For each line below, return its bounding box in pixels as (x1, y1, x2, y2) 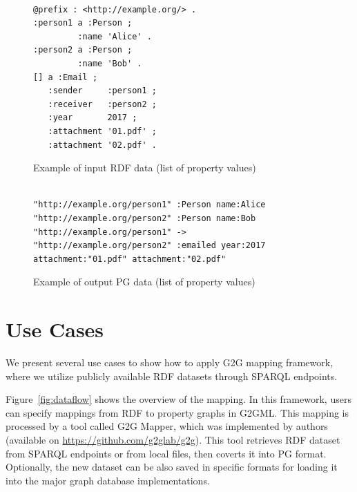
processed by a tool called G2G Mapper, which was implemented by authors (6, 419, 328, 433)
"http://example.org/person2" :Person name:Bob (33, 213, 256, 223)
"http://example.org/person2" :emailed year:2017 (33, 240, 266, 251)
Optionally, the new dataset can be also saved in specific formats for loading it (6, 460, 338, 474)
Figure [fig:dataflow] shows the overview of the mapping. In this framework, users (6, 392, 351, 406)
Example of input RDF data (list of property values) (33, 160, 256, 175)
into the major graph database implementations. (6, 473, 210, 487)
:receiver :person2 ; (48, 99, 157, 109)
